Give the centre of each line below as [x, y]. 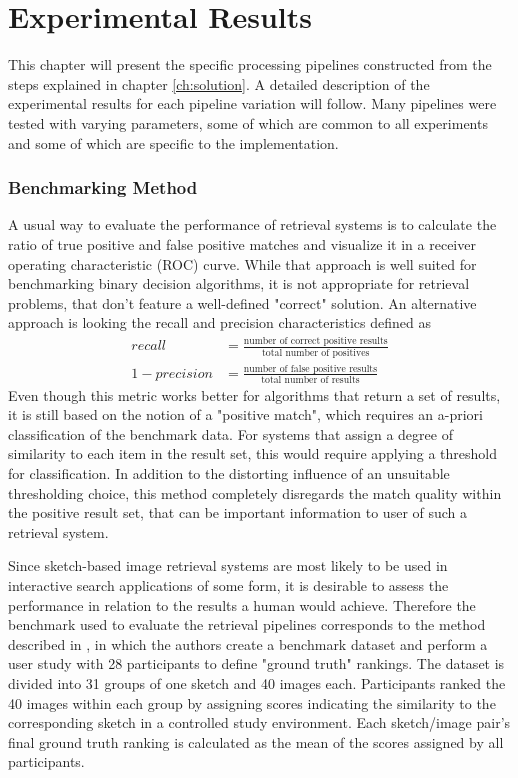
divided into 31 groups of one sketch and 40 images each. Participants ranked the [257, 683]
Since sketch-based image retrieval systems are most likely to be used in [228, 565]
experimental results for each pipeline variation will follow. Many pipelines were [252, 103]
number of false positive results [310, 368]
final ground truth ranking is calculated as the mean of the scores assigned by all [256, 741]
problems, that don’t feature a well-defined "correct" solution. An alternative [242, 302]
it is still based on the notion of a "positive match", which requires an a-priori [245, 414]
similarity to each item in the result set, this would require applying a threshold [253, 453]
